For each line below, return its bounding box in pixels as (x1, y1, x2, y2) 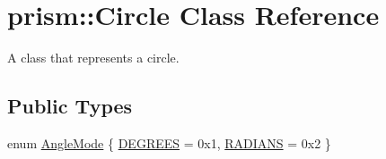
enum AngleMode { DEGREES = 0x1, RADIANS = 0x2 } (7, 133, 331, 152)
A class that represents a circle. (7, 48, 180, 67)
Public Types (7, 92, 133, 120)
